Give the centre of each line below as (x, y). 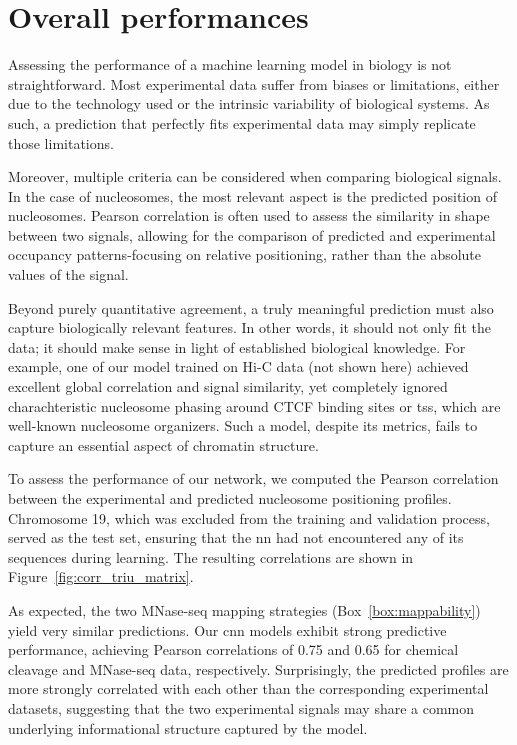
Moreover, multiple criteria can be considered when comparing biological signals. (255, 176)
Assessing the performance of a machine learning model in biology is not (230, 64)
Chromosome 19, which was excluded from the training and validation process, (249, 517)
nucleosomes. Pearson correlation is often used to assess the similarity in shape (249, 215)
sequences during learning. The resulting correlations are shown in (211, 556)
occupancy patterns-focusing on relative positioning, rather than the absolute (245, 254)
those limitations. (61, 142)
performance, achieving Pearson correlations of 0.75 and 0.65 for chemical (233, 649)
